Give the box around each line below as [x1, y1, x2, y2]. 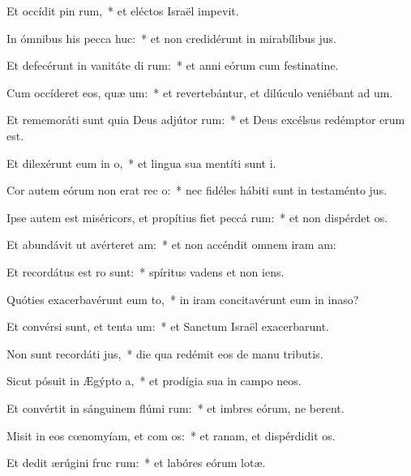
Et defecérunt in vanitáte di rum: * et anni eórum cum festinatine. [6, 57, 339, 74]
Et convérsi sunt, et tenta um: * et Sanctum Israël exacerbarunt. [6, 318, 330, 335]
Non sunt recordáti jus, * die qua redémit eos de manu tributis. [6, 345, 323, 362]
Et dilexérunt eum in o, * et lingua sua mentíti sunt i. [6, 154, 276, 171]
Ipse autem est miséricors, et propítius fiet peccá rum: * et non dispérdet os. [6, 208, 388, 225]
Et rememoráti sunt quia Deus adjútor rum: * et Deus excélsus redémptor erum [6, 111, 405, 128]
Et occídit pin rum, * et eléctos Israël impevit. [6, 2, 239, 19]
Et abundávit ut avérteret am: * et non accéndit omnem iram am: [6, 236, 336, 253]
